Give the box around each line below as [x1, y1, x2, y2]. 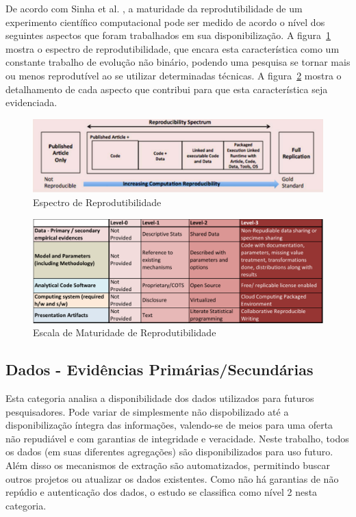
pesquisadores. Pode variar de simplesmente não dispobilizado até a [5, 404, 289, 418]
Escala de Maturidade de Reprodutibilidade [33, 325, 216, 340]
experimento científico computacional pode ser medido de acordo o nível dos [5, 14, 325, 29]
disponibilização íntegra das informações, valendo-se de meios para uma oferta [5, 418, 333, 432]
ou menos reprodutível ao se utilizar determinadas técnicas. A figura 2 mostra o [5, 68, 342, 82]
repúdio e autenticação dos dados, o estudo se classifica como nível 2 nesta [5, 485, 318, 499]
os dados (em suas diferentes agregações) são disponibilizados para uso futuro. [5, 444, 333, 459]
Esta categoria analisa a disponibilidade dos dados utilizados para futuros [5, 390, 314, 405]
